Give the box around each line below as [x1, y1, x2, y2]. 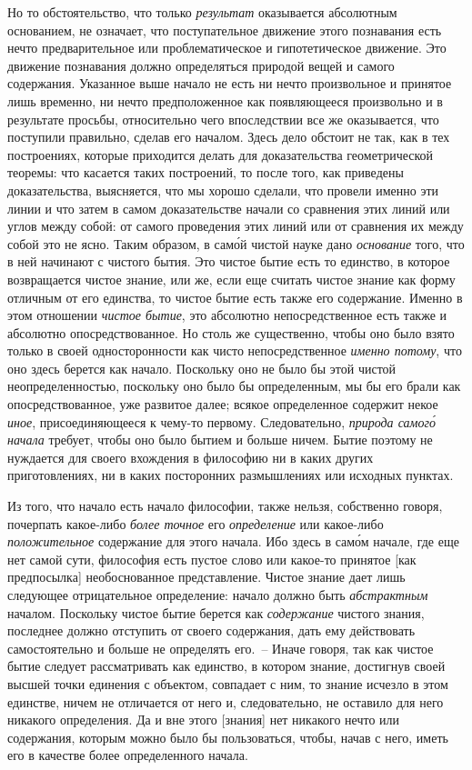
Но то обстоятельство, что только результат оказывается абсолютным [7, 3, 397, 21]
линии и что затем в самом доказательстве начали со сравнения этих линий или [7, 198, 450, 217]
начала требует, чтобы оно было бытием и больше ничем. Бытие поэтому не [7, 430, 433, 449]
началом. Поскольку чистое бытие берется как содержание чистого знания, [7, 603, 425, 622]
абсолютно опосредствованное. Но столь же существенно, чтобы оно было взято [7, 323, 455, 342]
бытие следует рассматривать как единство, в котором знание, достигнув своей [7, 656, 446, 675]
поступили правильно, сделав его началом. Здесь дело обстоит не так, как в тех [7, 127, 450, 146]
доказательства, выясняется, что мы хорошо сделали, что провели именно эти [7, 180, 439, 199]
